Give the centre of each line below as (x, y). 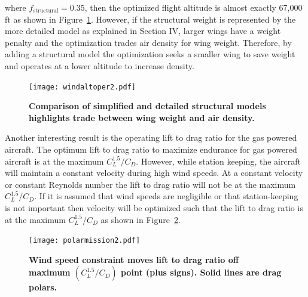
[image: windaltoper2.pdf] (82, 87)
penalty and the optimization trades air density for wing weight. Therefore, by (148, 42)
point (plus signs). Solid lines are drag (201, 272)
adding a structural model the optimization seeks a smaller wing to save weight (150, 54)
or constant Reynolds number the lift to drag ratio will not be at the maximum (150, 184)
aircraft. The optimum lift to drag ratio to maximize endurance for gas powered (151, 149)
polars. (43, 287)
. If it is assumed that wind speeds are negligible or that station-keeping (166, 196)
